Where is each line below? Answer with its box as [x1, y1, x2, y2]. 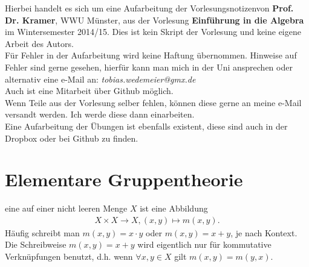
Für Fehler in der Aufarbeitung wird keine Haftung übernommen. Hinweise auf [5, 49, 297, 61]
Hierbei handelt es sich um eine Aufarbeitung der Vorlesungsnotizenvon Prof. [5, 2, 294, 14]
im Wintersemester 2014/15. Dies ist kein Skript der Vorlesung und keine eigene [5, 25, 301, 38]
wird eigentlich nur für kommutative [137, 238, 272, 251]
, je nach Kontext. [230, 226, 298, 239]
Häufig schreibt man [5, 226, 80, 239]
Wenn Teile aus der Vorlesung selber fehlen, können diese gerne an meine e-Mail [5, 96, 302, 108]
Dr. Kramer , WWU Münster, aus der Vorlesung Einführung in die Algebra [5, 13, 304, 26]
